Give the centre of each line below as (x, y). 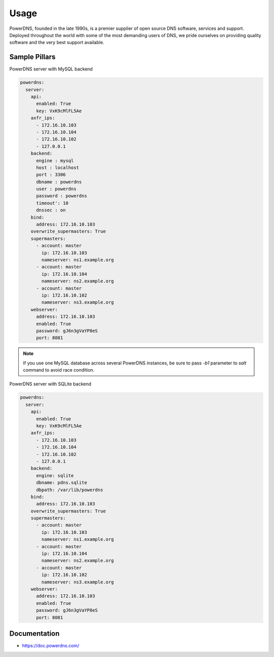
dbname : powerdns (59, 182)
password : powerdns (62, 196)
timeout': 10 (52, 203)
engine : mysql (55, 160)
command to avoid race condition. (59, 370)
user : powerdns (56, 189)
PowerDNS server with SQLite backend (50, 384)
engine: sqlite (55, 476)
